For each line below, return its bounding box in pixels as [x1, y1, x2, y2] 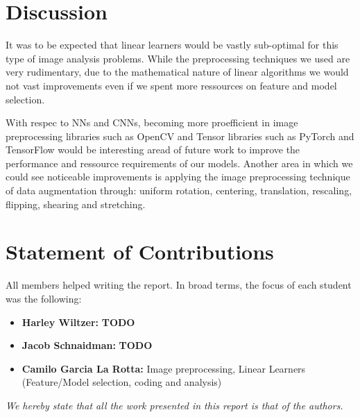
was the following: [6, 291, 82, 305]
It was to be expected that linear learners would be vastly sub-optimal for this [6, 37, 338, 52]
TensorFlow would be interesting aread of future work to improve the [6, 142, 300, 157]
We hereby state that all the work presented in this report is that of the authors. [6, 398, 343, 412]
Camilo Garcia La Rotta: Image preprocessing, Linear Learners [22, 361, 306, 375]
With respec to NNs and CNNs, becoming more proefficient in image [6, 115, 298, 130]
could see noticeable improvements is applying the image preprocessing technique [6, 169, 350, 184]
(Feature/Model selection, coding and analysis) [22, 375, 222, 389]
